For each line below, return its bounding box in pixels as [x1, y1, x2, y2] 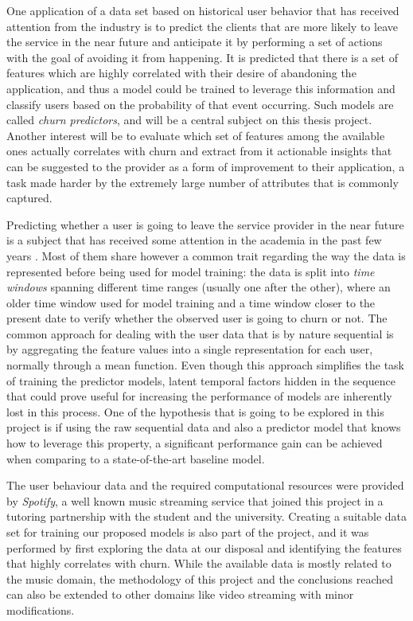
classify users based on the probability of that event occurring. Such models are [6, 96, 394, 112]
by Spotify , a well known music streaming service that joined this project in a [6, 492, 384, 509]
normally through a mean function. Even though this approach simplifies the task [6, 357, 405, 373]
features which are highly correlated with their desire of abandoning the [6, 64, 357, 81]
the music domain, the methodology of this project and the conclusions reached [6, 570, 394, 587]
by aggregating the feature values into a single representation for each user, [6, 341, 373, 357]
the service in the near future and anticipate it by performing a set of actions [6, 33, 383, 50]
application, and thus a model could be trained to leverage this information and [6, 80, 395, 96]
